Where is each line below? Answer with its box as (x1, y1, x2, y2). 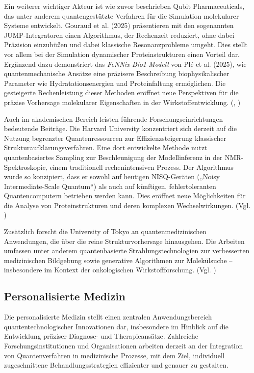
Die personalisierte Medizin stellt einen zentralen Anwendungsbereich (4, 312, 212, 322)
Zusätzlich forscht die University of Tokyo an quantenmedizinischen (4, 226, 206, 237)
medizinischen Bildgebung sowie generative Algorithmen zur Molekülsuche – (4, 255, 233, 265)
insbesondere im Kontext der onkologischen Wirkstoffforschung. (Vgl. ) (4, 265, 216, 275)
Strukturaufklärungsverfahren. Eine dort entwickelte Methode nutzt (4, 142, 207, 153)
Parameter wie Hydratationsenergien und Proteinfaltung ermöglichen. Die (4, 78, 226, 88)
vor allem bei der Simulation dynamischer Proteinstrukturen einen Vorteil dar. (4, 49, 240, 59)
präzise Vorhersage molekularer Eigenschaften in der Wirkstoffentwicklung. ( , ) (4, 97, 241, 107)
